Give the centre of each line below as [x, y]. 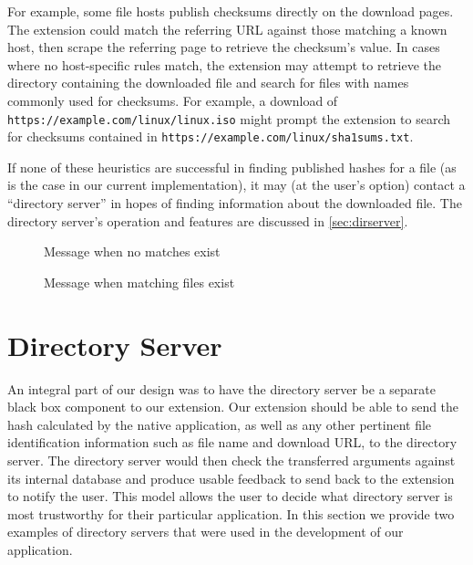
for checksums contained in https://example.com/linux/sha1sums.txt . [211, 136]
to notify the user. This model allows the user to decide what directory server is [230, 496]
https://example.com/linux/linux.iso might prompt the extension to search [229, 118]
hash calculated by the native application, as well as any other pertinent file [220, 424]
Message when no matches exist [132, 251]
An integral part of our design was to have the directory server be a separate [221, 388]
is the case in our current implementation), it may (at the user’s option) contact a [236, 185]
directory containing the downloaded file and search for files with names [208, 83]
